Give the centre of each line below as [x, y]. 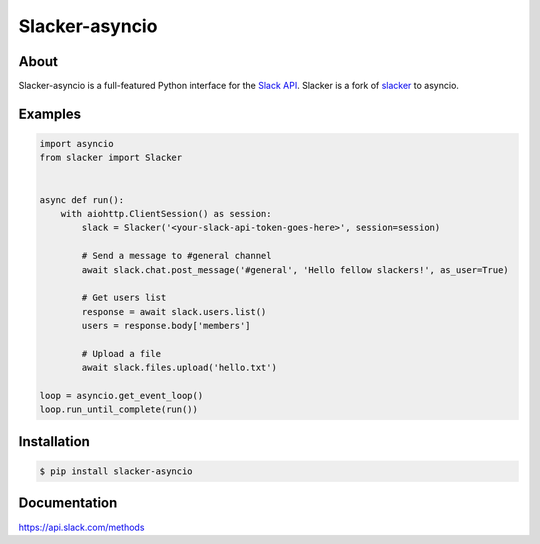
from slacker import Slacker [111, 158]
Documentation [68, 503]
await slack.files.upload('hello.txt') [179, 368]
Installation [54, 441]
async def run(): [82, 199]
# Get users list [124, 298]
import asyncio [76, 144]
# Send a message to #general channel [176, 256]
